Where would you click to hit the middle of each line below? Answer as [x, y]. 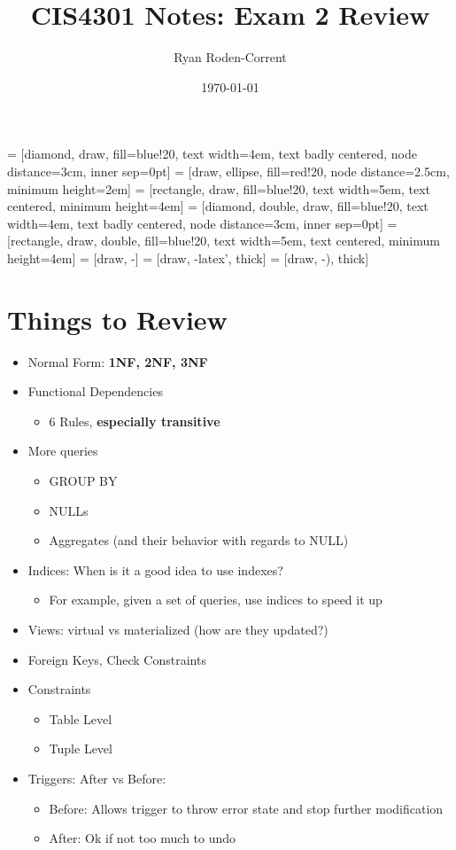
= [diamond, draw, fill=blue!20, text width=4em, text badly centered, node [212, 154]
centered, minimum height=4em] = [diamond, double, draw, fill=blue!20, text [218, 206]
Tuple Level [81, 749]
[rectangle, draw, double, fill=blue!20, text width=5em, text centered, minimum [224, 241]
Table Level [81, 718]
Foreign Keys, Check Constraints [117, 659]
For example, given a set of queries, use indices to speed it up [216, 600]
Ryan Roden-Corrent [230, 57]
